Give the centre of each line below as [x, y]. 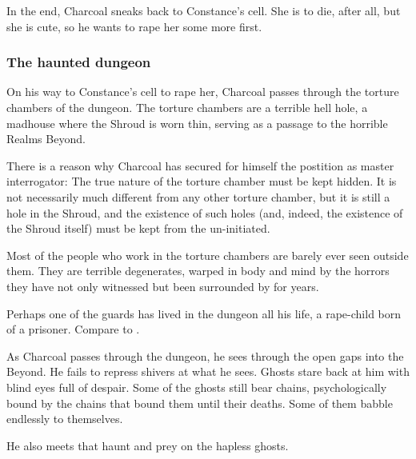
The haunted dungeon [79, 62]
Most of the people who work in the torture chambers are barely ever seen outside [208, 255]
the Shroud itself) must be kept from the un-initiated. [138, 228]
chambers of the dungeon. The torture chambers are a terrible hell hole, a [187, 107]
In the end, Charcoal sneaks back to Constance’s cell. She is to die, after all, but [204, 10]
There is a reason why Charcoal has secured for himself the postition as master [200, 165]
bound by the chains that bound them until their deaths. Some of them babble [200, 403]
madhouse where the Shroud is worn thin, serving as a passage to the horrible [197, 123]
